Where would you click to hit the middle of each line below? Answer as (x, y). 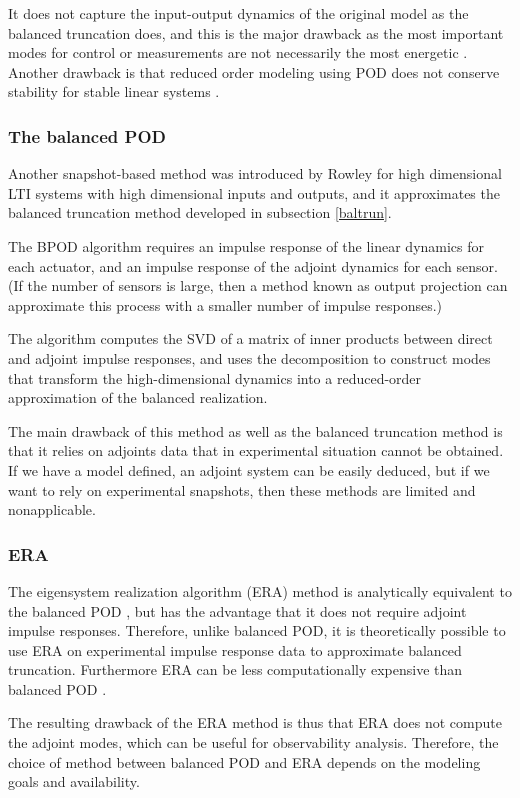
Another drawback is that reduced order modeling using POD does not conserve (254, 71)
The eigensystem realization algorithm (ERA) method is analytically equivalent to (260, 590)
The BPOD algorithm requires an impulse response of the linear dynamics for (246, 245)
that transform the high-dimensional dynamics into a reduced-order (215, 377)
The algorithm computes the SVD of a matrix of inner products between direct (250, 338)
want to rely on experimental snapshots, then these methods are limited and (242, 489)
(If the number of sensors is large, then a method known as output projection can (258, 285)
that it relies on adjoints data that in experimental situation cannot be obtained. (256, 450)
